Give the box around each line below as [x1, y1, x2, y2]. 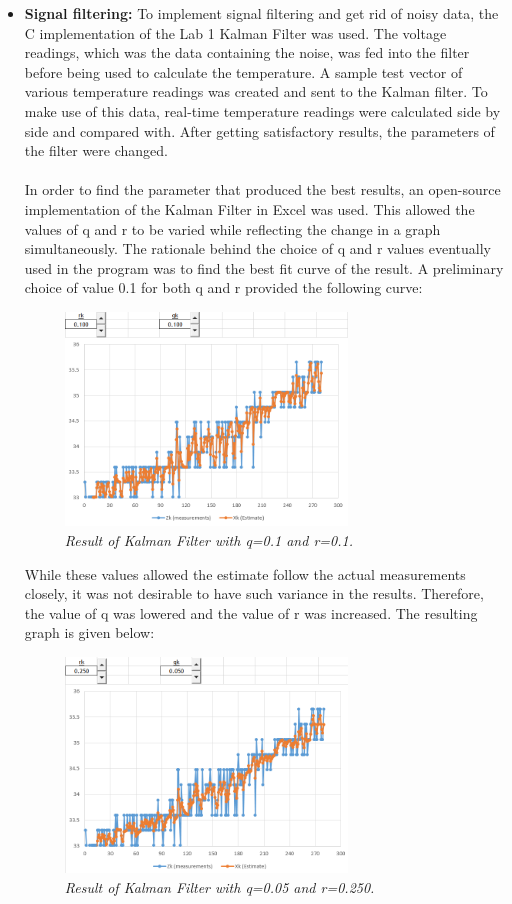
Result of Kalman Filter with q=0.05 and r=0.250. [64, 876, 375, 897]
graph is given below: [24, 622, 155, 643]
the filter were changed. [24, 140, 168, 161]
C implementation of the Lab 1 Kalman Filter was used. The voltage [24, 22, 447, 43]
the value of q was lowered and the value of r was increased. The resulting [24, 602, 478, 623]
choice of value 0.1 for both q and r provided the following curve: [24, 277, 423, 298]
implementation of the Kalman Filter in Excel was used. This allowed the [24, 198, 475, 219]
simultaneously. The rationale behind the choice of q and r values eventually [24, 238, 492, 259]
